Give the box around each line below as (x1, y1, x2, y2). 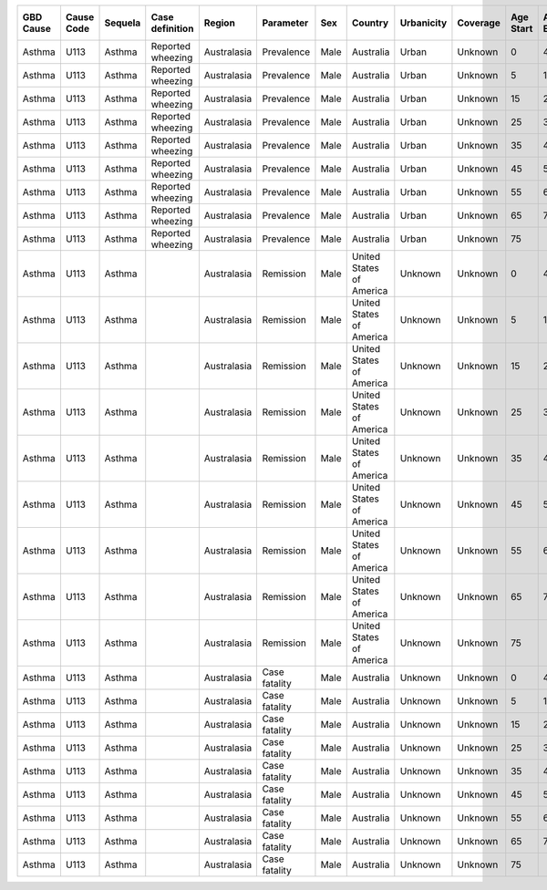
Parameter (262, 16, 309, 29)
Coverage (457, 16, 501, 29)
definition (150, 23, 194, 35)
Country (351, 16, 389, 29)
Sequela (104, 16, 141, 29)
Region (203, 16, 236, 29)
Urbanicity (399, 16, 448, 29)
